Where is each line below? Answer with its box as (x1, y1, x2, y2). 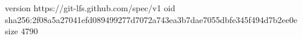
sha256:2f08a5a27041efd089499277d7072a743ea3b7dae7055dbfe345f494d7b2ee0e (5, 13, 298, 25)
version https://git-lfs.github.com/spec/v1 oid (5, 2, 176, 14)
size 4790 (5, 25, 38, 37)
